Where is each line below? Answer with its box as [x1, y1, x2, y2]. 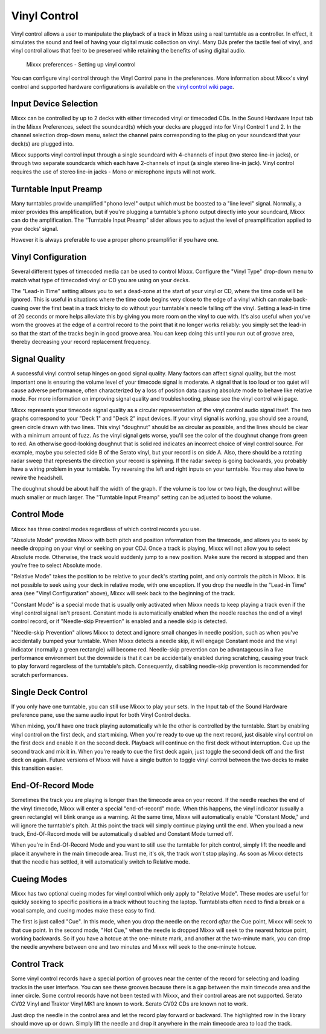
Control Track [11, 959, 64, 969]
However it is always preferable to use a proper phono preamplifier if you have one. [11, 236, 219, 244]
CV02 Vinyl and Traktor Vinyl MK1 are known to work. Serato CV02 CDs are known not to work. [11, 1000, 248, 1007]
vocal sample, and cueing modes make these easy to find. [11, 906, 156, 914]
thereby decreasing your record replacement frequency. [11, 338, 151, 346]
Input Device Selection [11, 99, 98, 109]
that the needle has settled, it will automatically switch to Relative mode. [11, 858, 190, 865]
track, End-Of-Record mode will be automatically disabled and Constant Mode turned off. [11, 830, 234, 837]
